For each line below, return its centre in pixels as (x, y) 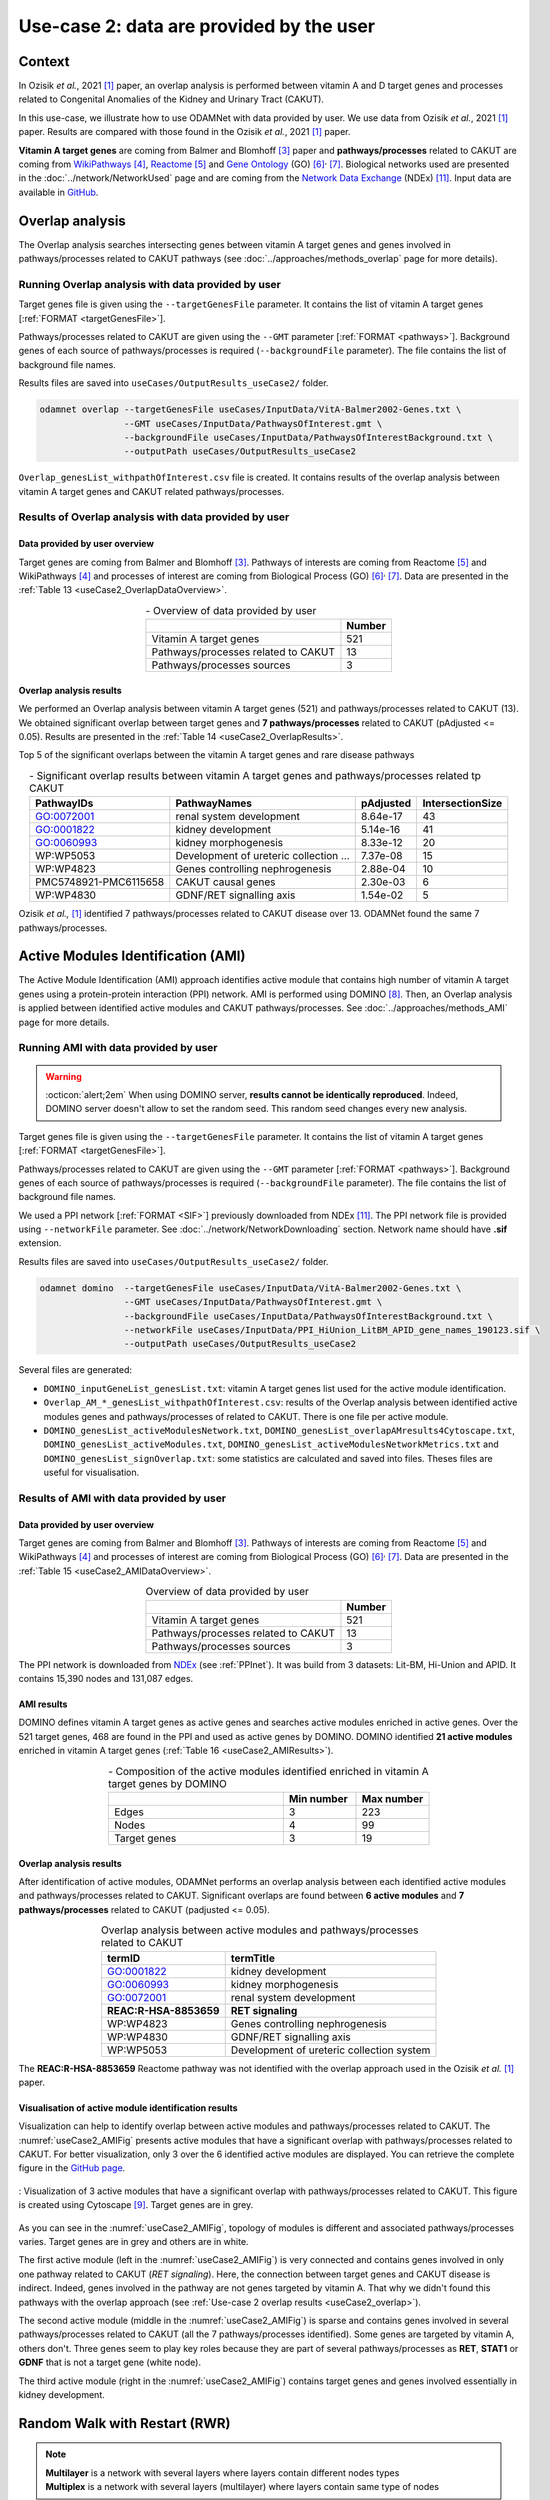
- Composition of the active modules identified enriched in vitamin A (268, 1771)
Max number (392, 1798)
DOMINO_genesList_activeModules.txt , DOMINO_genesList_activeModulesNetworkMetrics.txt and (271, 1444)
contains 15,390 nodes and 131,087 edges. (106, 1679)
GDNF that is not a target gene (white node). (110, 2362)
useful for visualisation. (91, 1472)
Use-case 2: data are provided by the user (196, 26)
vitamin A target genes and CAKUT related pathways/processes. (151, 491)
